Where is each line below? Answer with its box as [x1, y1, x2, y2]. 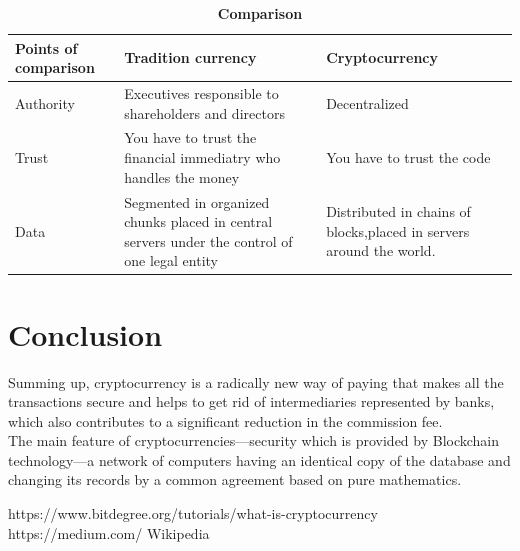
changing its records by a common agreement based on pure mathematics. [8, 469, 462, 490]
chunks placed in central [124, 211, 273, 232]
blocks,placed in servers [326, 220, 470, 241]
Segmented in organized [124, 191, 270, 212]
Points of [15, 37, 78, 58]
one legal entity [124, 250, 218, 271]
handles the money [124, 166, 240, 187]
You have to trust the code [326, 147, 491, 168]
